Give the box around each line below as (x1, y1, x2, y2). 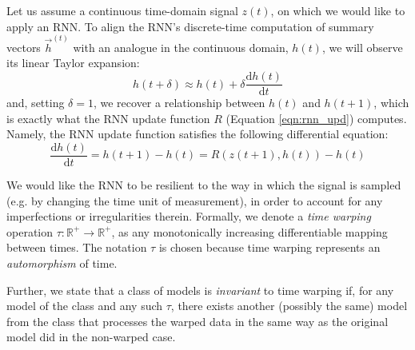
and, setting (6, 94, 65, 111)
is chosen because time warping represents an (158, 239, 381, 256)
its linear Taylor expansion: (6, 54, 140, 71)
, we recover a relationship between (93, 94, 265, 111)
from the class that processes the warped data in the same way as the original (6, 312, 389, 329)
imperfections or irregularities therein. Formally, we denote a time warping (6, 208, 371, 225)
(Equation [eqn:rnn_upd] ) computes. (225, 109, 407, 126)
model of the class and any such (6, 297, 163, 314)
